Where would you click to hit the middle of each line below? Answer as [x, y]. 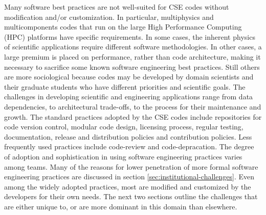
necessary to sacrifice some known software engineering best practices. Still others [132, 66]
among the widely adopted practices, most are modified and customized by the [128, 186]
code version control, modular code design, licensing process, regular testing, [124, 127]
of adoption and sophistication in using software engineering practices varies [123, 156]
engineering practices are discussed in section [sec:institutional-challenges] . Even [129, 177]
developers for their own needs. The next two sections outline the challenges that [131, 196]
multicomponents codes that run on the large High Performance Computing [123, 27]
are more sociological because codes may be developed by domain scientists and [129, 77]
